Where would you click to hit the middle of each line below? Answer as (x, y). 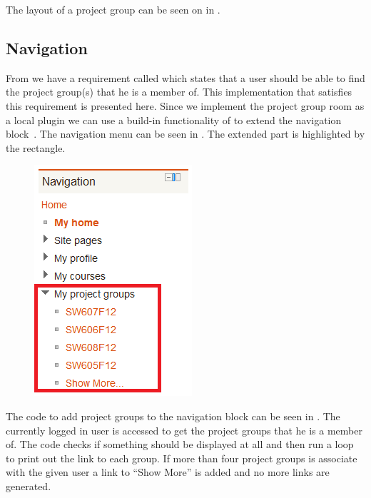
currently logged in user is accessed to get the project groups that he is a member (184, 430)
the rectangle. (36, 147)
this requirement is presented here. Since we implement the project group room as (185, 105)
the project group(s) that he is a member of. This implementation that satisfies (179, 92)
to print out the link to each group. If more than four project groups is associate (182, 458)
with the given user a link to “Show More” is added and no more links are (168, 472)
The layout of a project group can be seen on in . (113, 9)
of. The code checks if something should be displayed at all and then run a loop (180, 444)
